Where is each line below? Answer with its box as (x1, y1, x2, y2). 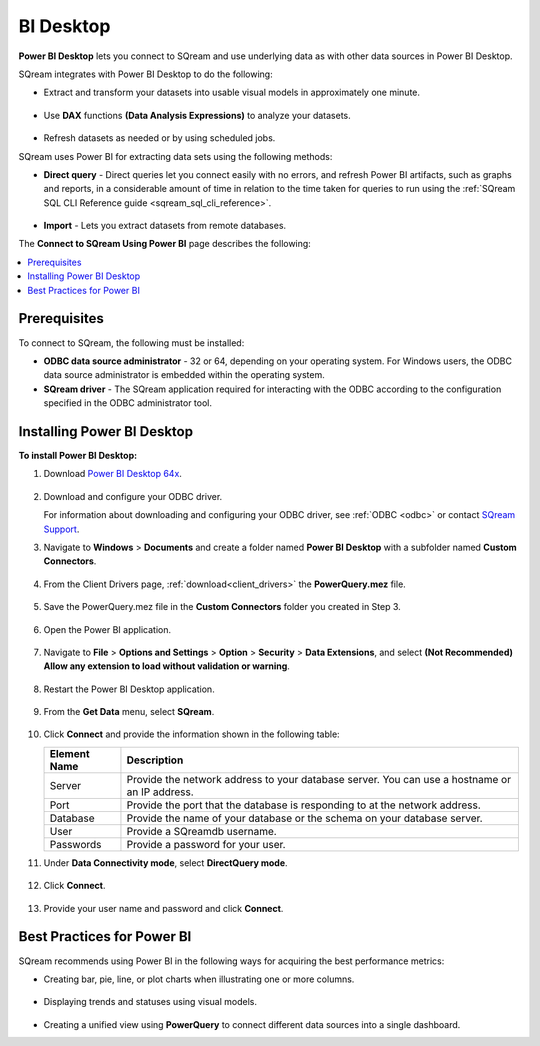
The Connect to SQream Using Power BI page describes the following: (18, 238, 312, 250)
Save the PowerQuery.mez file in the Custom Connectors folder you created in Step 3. (43, 601, 402, 613)
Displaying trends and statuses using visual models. (43, 996, 257, 1008)
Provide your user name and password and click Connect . (43, 902, 284, 914)
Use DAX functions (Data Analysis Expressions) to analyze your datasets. (43, 109, 352, 121)
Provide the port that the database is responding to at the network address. (126, 798, 481, 812)
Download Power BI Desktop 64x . (43, 468, 182, 480)
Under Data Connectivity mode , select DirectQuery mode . (43, 856, 289, 869)
